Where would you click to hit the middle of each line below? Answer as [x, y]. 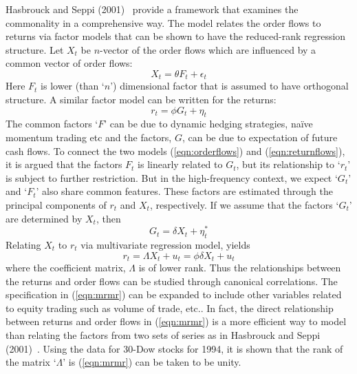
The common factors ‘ [52, 124]
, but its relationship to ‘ [288, 164]
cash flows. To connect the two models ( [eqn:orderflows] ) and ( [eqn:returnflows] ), [175, 150]
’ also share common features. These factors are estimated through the [184, 191]
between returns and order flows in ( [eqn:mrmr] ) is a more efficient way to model [176, 321]
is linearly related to [180, 164]
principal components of [56, 204]
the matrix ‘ [31, 362]
